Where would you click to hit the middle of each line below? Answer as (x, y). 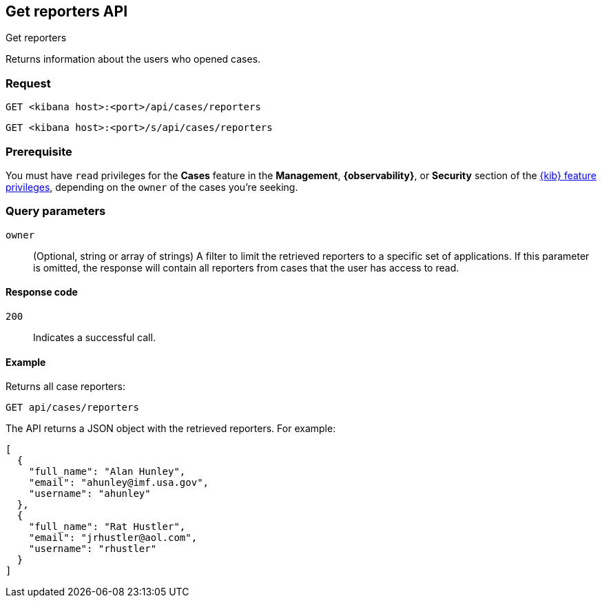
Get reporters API (67, 11)
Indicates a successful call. (94, 337)
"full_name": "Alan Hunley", (107, 472)
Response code (42, 292)
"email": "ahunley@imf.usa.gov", (119, 483)
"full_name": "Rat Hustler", (107, 527)
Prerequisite (39, 151)
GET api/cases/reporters (72, 408)
